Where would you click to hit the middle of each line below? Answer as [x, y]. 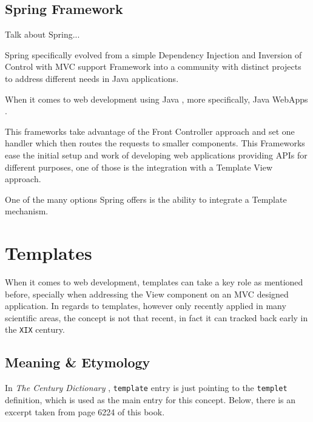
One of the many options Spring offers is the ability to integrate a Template [146, 199]
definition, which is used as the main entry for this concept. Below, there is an [150, 399]
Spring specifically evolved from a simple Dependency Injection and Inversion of [153, 54]
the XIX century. [35, 329]
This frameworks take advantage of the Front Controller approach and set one [150, 131]
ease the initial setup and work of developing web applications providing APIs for [156, 155]
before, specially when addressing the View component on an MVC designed [147, 294]
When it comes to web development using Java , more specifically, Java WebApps [156, 99]
